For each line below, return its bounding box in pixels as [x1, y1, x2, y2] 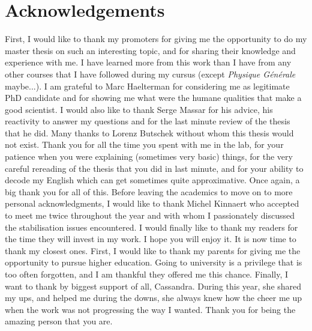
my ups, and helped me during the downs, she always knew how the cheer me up [5, 291, 302, 304]
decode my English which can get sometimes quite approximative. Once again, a [5, 174, 300, 186]
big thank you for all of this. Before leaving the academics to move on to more [5, 185, 293, 198]
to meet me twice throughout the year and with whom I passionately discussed [5, 209, 295, 222]
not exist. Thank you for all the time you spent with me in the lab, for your [5, 138, 284, 151]
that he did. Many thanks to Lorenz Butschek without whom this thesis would [5, 126, 294, 139]
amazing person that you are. [5, 315, 113, 327]
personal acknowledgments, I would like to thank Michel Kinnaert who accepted [5, 197, 299, 210]
